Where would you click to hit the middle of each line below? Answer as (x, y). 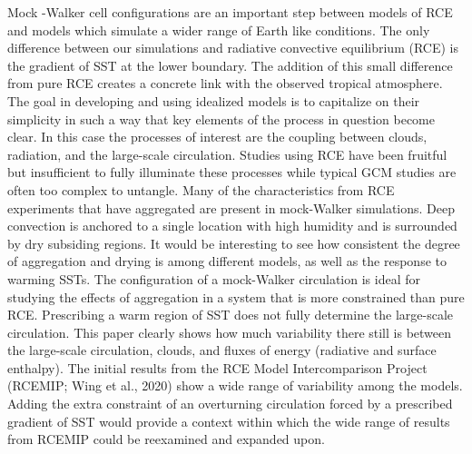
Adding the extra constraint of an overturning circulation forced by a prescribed (230, 404)
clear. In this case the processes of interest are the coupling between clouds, (217, 137)
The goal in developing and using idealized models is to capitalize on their (214, 100)
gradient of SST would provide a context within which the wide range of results (229, 421)
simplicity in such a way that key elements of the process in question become (221, 118)
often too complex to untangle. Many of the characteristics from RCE (201, 189)
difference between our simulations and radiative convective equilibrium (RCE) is (233, 48)
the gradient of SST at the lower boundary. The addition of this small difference (230, 65)
